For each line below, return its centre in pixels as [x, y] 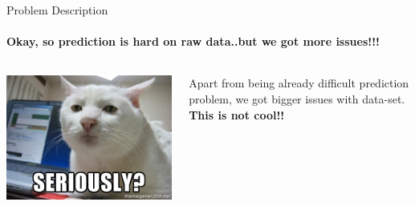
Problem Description [57, 10]
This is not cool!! [237, 114]
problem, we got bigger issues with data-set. [297, 98]
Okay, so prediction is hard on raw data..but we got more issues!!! [193, 41]
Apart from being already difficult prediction [299, 83]
